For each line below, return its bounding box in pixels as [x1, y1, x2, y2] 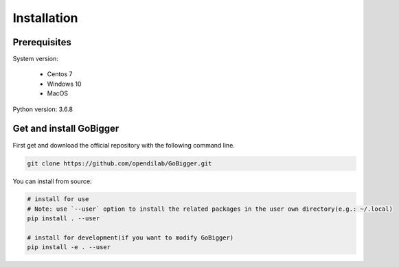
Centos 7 [47, 70, 73, 78]
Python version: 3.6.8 [12, 105, 73, 113]
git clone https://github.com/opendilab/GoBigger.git [27, 159, 212, 167]
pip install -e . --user [27, 244, 111, 251]
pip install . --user [27, 215, 100, 222]
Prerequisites [12, 36, 71, 48]
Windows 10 [47, 80, 82, 88]
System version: [12, 55, 58, 63]
